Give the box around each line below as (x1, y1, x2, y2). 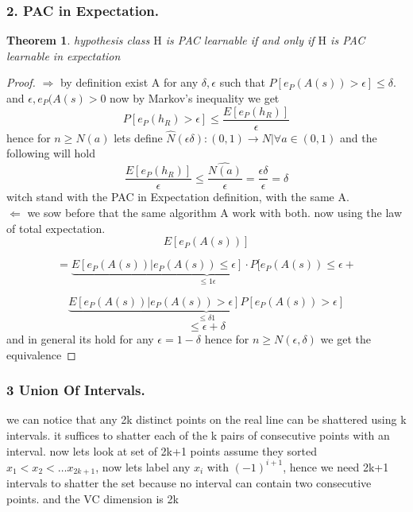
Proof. (6, 74, 36, 91)
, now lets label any (95, 458, 191, 475)
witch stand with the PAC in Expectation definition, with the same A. (6, 188, 349, 205)
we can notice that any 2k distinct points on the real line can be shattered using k (6, 411, 407, 428)
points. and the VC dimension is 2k (6, 490, 179, 506)
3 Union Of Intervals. (6, 380, 145, 400)
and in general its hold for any (6, 331, 154, 347)
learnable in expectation (6, 47, 121, 64)
